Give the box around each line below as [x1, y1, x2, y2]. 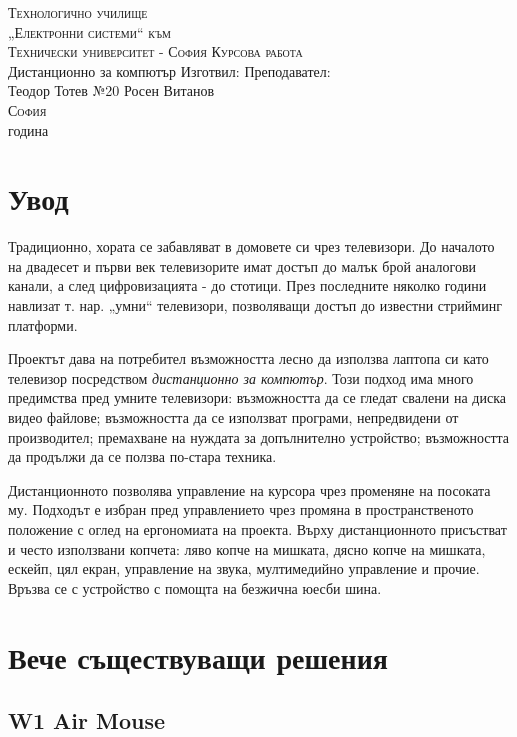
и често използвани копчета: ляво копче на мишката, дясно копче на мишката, [8, 538, 486, 559]
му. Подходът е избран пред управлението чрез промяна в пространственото [8, 499, 474, 520]
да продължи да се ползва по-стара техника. [8, 446, 277, 467]
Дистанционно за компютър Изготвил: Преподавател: [8, 60, 331, 81]
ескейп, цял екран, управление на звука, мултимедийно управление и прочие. [8, 558, 480, 579]
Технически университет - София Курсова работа [8, 41, 303, 62]
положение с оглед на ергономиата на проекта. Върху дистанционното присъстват [8, 519, 507, 539]
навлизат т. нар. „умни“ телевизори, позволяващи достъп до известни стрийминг [8, 295, 502, 316]
